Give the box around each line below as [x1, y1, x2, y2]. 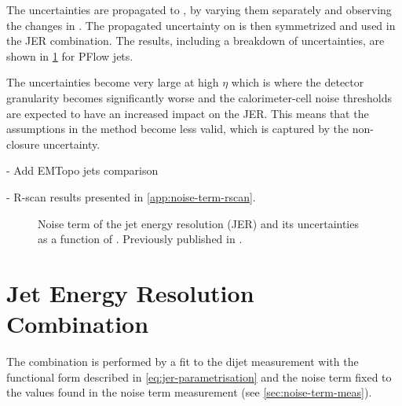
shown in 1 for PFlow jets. [6, 47, 133, 64]
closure [6, 135, 40, 152]
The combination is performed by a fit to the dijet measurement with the [6, 353, 359, 370]
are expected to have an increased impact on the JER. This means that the [6, 105, 369, 121]
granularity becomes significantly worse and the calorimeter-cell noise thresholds [6, 89, 393, 105]
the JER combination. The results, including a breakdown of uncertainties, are [6, 32, 385, 49]
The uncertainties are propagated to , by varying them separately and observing [6, 2, 392, 17]
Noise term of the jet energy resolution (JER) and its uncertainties [38, 215, 359, 231]
